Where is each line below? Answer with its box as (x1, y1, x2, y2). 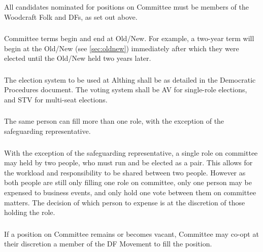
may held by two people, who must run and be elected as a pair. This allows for (4, 157, 253, 168)
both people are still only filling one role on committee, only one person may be (4, 177, 252, 188)
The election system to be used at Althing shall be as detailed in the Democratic (4, 74, 256, 85)
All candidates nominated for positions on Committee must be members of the (4, 1, 249, 12)
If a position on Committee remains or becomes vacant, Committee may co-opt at (4, 228, 259, 239)
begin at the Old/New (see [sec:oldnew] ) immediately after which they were (4, 43, 239, 53)
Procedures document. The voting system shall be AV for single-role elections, (4, 84, 247, 95)
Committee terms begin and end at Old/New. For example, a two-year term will (4, 33, 254, 44)
